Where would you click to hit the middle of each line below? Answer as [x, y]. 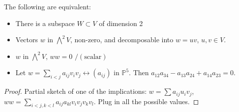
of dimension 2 [121, 23]
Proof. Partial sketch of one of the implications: [75, 91]
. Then [139, 72]
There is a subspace [45, 23]
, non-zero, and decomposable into [122, 40]
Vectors [27, 40]
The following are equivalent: [47, 6]
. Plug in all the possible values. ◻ [146, 101]
